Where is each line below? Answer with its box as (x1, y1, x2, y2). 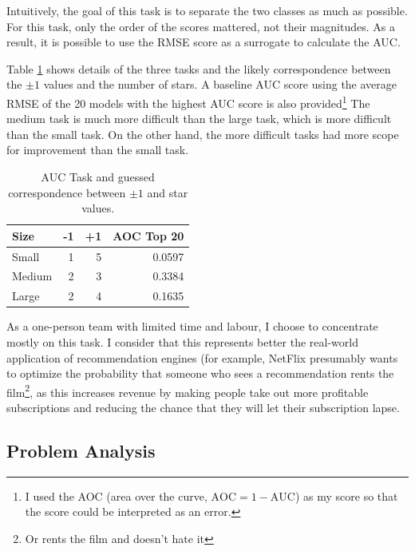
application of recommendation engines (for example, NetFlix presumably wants (6, 349, 398, 366)
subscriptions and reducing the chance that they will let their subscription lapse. (6, 399, 400, 416)
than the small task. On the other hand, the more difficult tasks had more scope (6, 125, 399, 142)
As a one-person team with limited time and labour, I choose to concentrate (6, 318, 378, 335)
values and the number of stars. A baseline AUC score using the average (43, 76, 397, 93)
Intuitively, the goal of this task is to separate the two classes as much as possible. (6, 2, 408, 18)
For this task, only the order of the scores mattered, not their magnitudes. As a (6, 18, 395, 34)
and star (147, 184, 188, 200)
